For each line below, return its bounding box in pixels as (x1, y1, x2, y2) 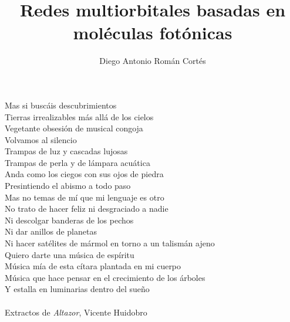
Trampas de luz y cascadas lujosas (5, 145, 128, 157)
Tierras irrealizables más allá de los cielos (5, 110, 154, 123)
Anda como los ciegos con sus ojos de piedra (5, 168, 164, 180)
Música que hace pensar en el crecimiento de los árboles (5, 271, 205, 283)
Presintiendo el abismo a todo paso (5, 179, 131, 192)
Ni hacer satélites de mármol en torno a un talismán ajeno (5, 237, 215, 249)
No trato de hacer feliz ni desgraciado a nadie (5, 202, 168, 215)
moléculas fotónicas (73, 21, 232, 45)
